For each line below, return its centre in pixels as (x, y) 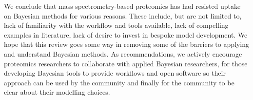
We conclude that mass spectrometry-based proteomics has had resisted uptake (122, 6)
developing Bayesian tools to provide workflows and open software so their (115, 73)
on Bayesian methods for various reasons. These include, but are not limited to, (123, 15)
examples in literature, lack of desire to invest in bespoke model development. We (126, 34)
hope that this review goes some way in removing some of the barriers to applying (126, 44)
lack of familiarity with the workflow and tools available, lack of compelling (116, 25)
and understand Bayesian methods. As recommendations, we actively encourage (123, 53)
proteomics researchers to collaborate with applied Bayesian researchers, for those (126, 63)
